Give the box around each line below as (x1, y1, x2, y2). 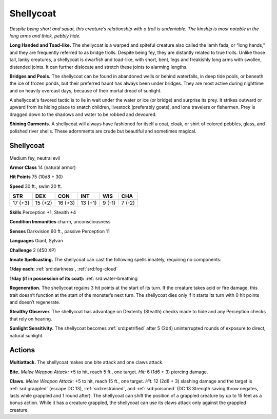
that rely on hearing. (9, 316, 52, 322)
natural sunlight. (9, 332, 44, 338)
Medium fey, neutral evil (9, 155, 61, 161)
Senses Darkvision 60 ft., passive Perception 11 (9, 228, 110, 234)
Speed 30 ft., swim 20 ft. (9, 183, 63, 189)
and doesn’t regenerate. (9, 299, 61, 305)
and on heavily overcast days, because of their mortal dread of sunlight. (9, 87, 162, 93)
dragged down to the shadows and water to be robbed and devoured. (9, 111, 157, 118)
